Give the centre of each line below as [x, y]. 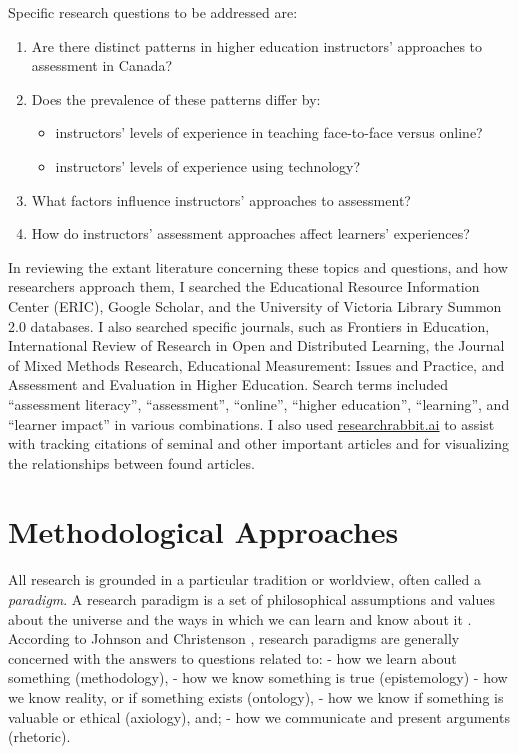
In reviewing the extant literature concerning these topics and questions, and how [258, 266]
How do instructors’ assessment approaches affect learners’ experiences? [250, 233]
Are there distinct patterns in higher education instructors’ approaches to [257, 45]
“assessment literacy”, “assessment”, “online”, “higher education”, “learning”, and [259, 403]
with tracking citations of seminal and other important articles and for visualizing [259, 443]
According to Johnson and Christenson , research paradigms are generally [234, 638]
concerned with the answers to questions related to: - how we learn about [232, 657]
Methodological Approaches [203, 531]
